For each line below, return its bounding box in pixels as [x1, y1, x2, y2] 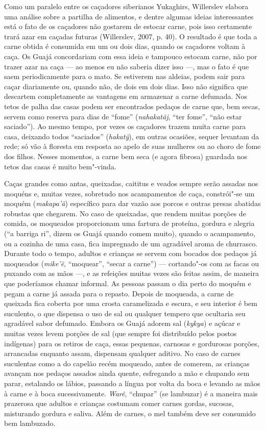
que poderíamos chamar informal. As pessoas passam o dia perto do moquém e [4, 278, 251, 289]
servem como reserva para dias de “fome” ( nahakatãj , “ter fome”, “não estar [4, 111, 242, 121]
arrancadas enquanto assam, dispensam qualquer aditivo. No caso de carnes [4, 348, 240, 359]
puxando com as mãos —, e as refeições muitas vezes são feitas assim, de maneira [4, 268, 259, 279]
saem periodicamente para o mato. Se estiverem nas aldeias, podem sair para [4, 71, 245, 82]
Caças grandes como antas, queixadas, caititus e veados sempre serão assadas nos [4, 178, 258, 189]
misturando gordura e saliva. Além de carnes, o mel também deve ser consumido [4, 408, 256, 418]
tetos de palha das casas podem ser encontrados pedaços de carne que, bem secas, [4, 100, 260, 111]
